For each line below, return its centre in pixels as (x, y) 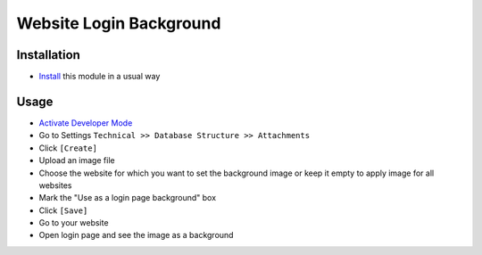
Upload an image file (77, 160)
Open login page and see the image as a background (136, 235)
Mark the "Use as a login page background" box (128, 198)
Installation (48, 55)
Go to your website (74, 223)
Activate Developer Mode (86, 123)
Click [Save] (63, 210)
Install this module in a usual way (100, 77)
